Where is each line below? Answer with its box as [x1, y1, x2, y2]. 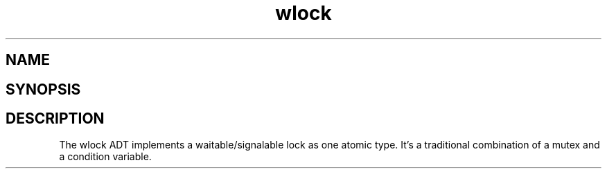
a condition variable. [59, 151, 152, 163]
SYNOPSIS [6, 80, 81, 98]
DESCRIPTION [6, 110, 105, 128]
